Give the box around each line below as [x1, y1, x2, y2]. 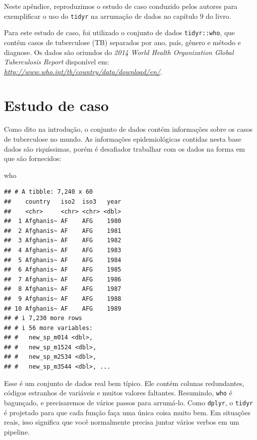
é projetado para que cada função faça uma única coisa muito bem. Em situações [4, 407, 251, 417]
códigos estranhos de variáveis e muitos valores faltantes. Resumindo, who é [4, 387, 232, 398]
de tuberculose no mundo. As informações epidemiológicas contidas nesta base [4, 134, 242, 144]
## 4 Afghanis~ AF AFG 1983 [4, 246, 122, 254]
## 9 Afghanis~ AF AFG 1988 [4, 295, 122, 302]
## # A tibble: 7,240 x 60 [4, 188, 93, 196]
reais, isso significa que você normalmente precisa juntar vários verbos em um [4, 417, 239, 427]
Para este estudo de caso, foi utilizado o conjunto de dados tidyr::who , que [4, 27, 235, 38]
